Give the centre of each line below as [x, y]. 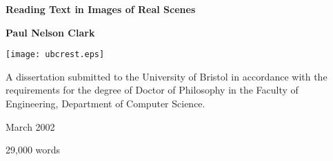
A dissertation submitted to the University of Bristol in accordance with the [166, 76]
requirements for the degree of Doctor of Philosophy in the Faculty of [152, 90]
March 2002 [30, 126]
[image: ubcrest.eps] [55, 55]
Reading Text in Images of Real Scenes [101, 9]
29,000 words [33, 150]
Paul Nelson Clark [50, 32]
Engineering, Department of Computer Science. [105, 104]
